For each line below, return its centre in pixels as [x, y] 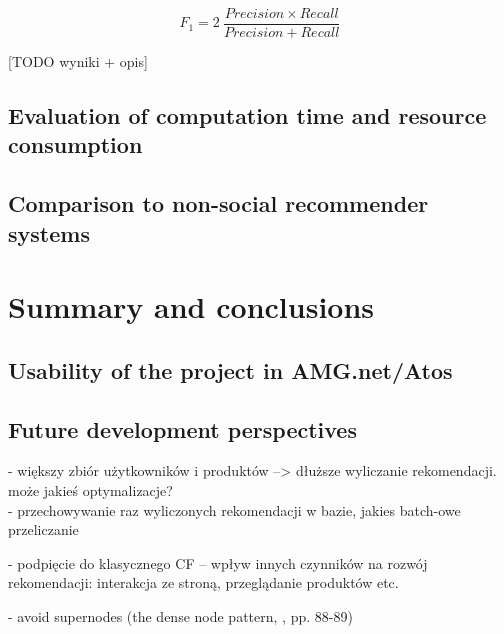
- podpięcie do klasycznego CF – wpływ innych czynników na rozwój [218, 562]
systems [49, 232]
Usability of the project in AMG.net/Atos [230, 369]
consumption [75, 144]
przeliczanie [43, 529]
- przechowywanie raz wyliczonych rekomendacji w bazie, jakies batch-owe [234, 509]
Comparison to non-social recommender [218, 203]
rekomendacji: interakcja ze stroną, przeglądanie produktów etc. [203, 582]
